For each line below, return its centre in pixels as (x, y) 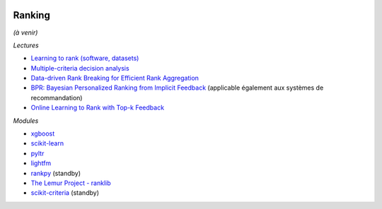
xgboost (43, 133)
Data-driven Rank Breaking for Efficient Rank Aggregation (115, 78)
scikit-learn (47, 143)
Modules (26, 121)
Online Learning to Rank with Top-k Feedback (98, 108)
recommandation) (57, 97)
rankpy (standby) (56, 173)
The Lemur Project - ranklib (71, 183)
